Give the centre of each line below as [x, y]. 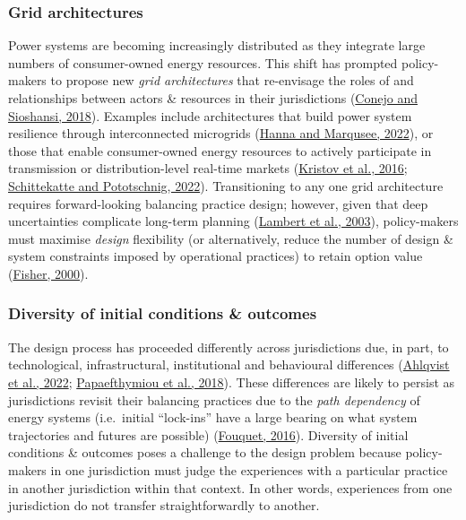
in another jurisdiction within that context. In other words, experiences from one [230, 487]
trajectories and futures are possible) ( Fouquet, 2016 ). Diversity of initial [208, 434]
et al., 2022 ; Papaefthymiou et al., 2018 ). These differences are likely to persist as [232, 381]
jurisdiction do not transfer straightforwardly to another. [164, 505]
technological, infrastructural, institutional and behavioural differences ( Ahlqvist [229, 364]
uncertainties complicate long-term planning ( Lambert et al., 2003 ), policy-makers [233, 221]
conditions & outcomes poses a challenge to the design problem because [205, 452]
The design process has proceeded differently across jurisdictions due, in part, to [229, 347]
